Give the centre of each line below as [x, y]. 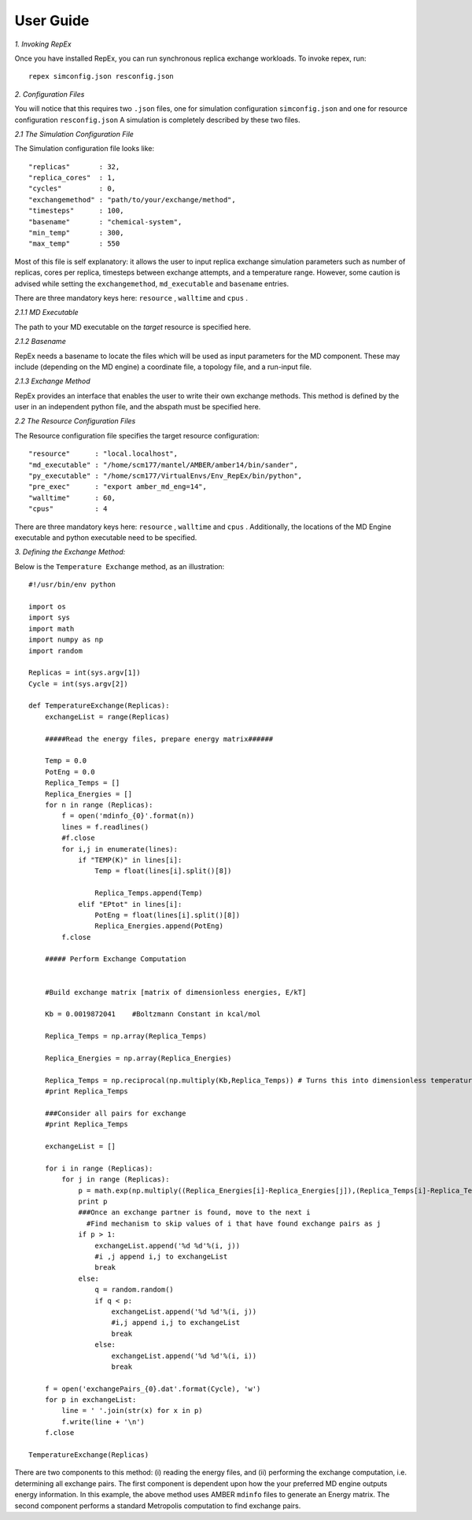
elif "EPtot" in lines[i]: [130, 904]
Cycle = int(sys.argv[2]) [79, 684]
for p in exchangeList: [90, 1400]
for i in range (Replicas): [99, 1168]
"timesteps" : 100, [76, 211]
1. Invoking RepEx [43, 44]
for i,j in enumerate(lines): [120, 849]
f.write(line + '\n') [103, 1422]
